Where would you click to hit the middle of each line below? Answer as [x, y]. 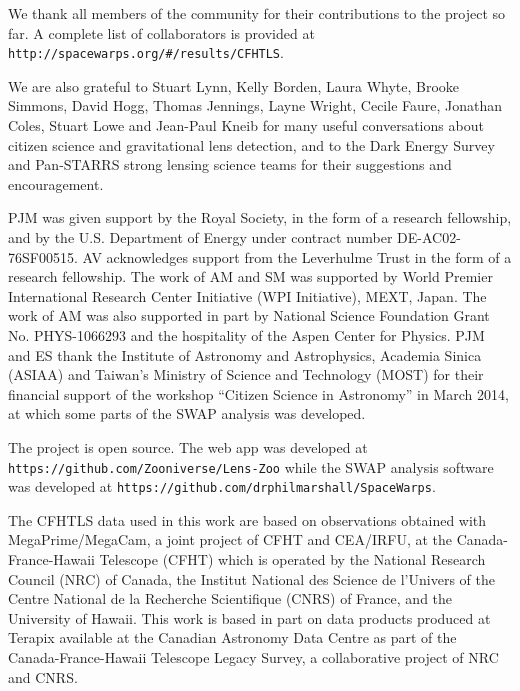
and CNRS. [43, 676]
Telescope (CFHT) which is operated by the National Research [292, 559]
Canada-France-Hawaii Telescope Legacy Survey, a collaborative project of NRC [253, 657]
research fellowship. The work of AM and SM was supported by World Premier [250, 276]
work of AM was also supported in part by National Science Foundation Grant [249, 315]
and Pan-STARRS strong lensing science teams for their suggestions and [230, 164]
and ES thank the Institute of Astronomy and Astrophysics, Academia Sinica [245, 354]
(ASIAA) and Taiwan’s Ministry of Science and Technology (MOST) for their [246, 374]
